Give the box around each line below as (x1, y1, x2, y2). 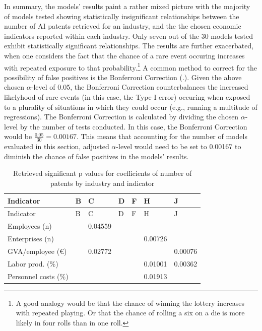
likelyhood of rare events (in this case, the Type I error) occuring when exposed (4, 92, 250, 102)
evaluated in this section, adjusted (4, 141, 109, 152)
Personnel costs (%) (8, 271, 69, 281)
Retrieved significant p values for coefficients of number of (13, 168, 192, 178)
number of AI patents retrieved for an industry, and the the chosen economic (4, 21, 241, 31)
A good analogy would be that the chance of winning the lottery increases (16, 297, 245, 308)
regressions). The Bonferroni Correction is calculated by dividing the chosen (4, 111, 239, 122)
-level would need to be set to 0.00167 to (116, 141, 241, 152)
